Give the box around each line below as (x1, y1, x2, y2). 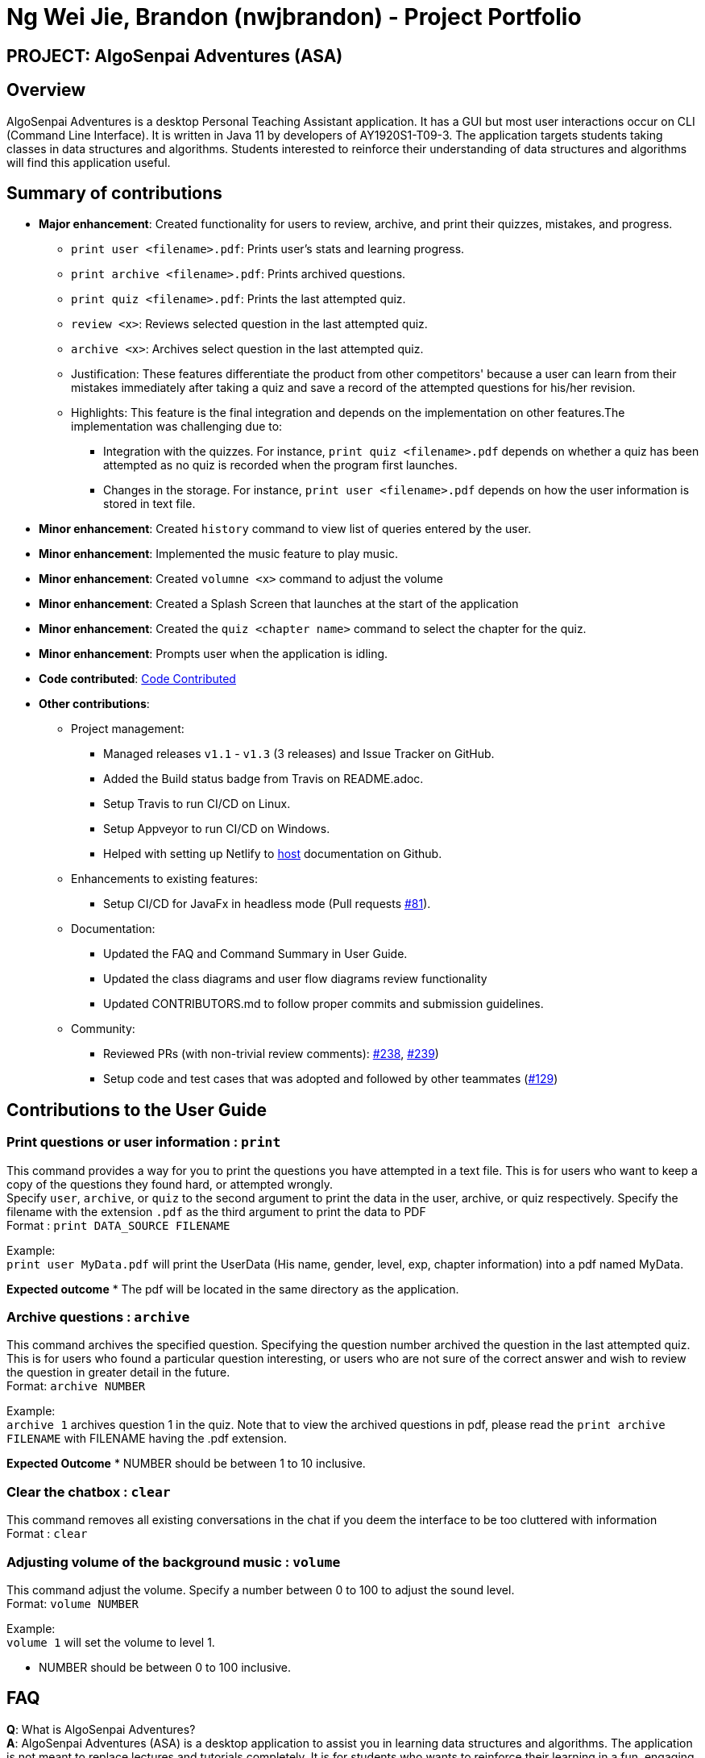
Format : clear (6, 1527, 88, 1541)
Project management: (71, 722, 185, 736)
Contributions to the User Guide (6, 1099, 267, 1120)
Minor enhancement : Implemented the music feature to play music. (39, 547, 398, 561)
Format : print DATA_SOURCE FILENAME (6, 1218, 230, 1232)
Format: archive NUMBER (6, 1379, 146, 1393)
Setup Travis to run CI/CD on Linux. (103, 797, 291, 811)
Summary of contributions (6, 183, 222, 204)
